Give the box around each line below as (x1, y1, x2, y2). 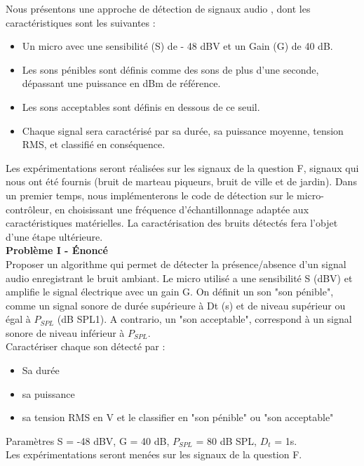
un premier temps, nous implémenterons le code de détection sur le (6, 187, 294, 202)
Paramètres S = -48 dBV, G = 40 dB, (6, 433, 170, 448)
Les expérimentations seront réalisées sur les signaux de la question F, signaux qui (6, 160, 359, 175)
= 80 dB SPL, (196, 433, 257, 448)
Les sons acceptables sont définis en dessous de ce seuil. (22, 99, 260, 114)
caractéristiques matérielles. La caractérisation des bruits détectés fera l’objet (6, 215, 338, 230)
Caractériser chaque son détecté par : (6, 339, 166, 354)
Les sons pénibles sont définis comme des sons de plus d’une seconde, (22, 62, 319, 76)
